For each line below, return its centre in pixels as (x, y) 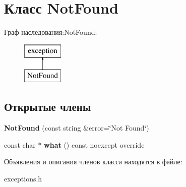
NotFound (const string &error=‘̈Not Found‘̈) (77, 128)
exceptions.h (23, 178)
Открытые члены (48, 107)
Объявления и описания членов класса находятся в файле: (93, 162)
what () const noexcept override (94, 144)
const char (20, 144)
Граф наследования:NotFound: (51, 32)
